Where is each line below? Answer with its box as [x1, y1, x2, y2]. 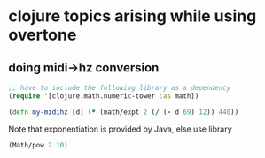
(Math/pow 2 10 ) [8, 140, 68, 149]
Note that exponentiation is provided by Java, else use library [8, 124, 232, 134]
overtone [8, 25, 77, 45]
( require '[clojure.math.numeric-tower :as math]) [8, 91, 199, 101]
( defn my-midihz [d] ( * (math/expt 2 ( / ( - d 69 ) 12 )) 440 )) [8, 108, 239, 117]
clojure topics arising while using [8, 6, 257, 26]
